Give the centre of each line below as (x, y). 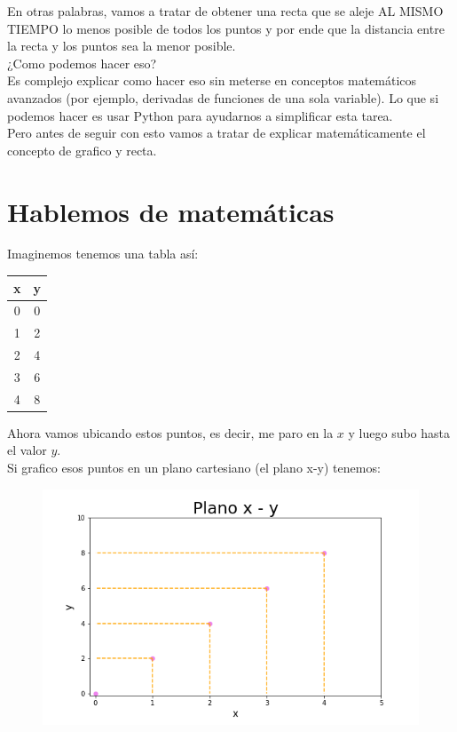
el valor (27, 450)
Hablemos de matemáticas (171, 211)
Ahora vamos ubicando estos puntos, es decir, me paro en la (170, 432)
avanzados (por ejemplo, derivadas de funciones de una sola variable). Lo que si (223, 97)
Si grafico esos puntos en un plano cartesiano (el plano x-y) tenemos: (194, 468)
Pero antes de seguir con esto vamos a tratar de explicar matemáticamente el (217, 133)
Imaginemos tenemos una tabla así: (103, 254)
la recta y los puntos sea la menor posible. (122, 46)
